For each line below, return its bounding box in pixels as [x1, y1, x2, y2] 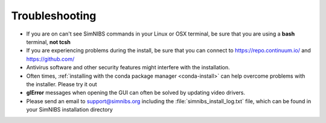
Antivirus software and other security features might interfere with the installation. [26, 64, 230, 71]
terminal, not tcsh [26, 38, 71, 45]
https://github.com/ [26, 55, 75, 63]
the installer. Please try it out [26, 80, 97, 87]
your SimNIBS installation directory [26, 106, 113, 113]
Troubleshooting [11, 9, 97, 22]
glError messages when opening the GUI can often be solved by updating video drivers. [26, 89, 246, 96]
